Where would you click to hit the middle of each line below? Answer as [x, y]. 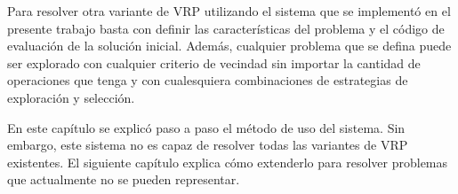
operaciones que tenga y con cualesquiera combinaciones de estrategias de [208, 80]
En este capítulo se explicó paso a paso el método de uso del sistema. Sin [206, 127]
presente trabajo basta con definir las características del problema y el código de [226, 28]
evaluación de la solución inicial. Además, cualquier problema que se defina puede [229, 46]
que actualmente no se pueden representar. [124, 179]
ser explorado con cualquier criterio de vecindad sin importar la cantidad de [214, 62]
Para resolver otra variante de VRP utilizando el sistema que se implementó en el [229, 11]
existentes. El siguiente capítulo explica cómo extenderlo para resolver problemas [228, 162]
